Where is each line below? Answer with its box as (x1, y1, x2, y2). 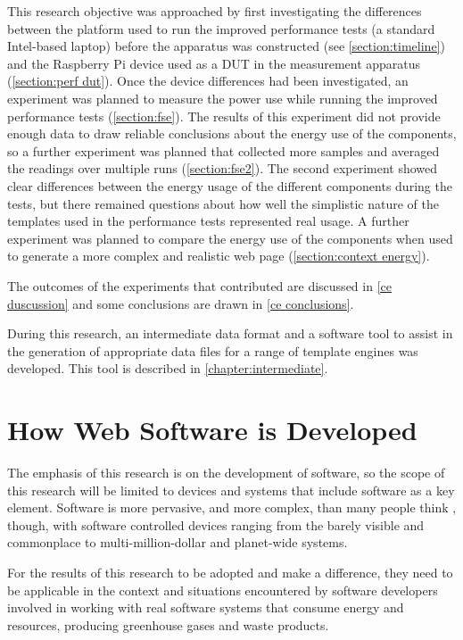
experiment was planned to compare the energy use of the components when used (7, 229, 453, 247)
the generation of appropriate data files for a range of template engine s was (7, 341, 418, 360)
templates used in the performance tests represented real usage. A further (7, 212, 409, 230)
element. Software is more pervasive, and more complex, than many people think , (7, 498, 457, 517)
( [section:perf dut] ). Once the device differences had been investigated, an (7, 71, 409, 90)
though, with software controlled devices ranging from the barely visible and (7, 515, 425, 534)
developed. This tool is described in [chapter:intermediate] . (7, 359, 328, 378)
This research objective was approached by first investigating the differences (7, 2, 422, 20)
